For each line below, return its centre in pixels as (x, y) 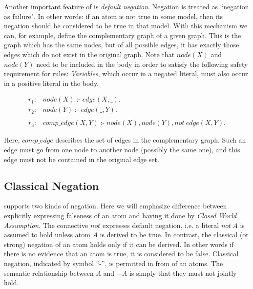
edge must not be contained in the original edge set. (82, 159)
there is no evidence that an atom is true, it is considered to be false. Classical (121, 254)
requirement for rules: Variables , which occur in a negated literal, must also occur (126, 73)
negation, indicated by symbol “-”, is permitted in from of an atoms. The (114, 263)
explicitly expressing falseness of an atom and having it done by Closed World (120, 216)
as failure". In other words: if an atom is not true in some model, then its (113, 16)
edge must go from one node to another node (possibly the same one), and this (122, 150)
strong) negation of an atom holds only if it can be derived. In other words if (119, 244)
